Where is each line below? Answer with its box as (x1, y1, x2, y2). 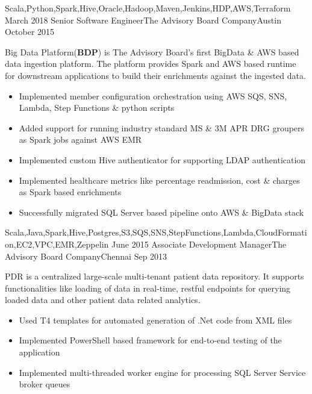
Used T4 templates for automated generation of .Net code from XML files (19, 313, 292, 326)
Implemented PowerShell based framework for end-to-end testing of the (19, 334, 282, 346)
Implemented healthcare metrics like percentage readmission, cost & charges (19, 174, 300, 186)
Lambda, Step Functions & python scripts (19, 101, 175, 114)
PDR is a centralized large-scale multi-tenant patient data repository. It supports (5, 270, 304, 283)
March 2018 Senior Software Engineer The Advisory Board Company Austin (5, 13, 281, 26)
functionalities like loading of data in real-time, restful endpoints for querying (5, 281, 291, 294)
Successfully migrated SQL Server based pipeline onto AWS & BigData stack (19, 205, 304, 218)
